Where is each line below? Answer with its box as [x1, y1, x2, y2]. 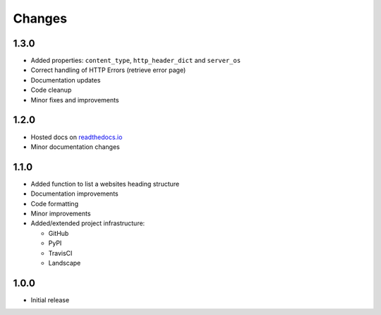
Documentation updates [30, 76, 101, 84]
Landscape [48, 258, 81, 267]
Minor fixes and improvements [30, 95, 119, 104]
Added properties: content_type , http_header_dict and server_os [30, 57, 241, 65]
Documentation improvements [30, 189, 119, 198]
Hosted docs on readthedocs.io [30, 133, 123, 141]
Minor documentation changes [30, 142, 120, 151]
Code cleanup [30, 85, 72, 95]
